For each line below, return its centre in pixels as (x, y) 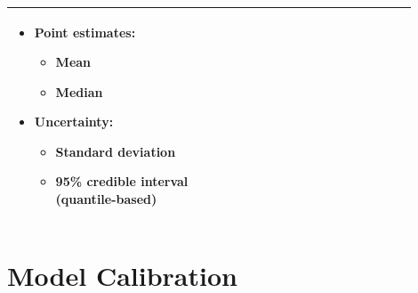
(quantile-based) (106, 199)
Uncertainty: (74, 122)
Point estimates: (85, 32)
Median (79, 91)
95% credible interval (122, 181)
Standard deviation (116, 151)
